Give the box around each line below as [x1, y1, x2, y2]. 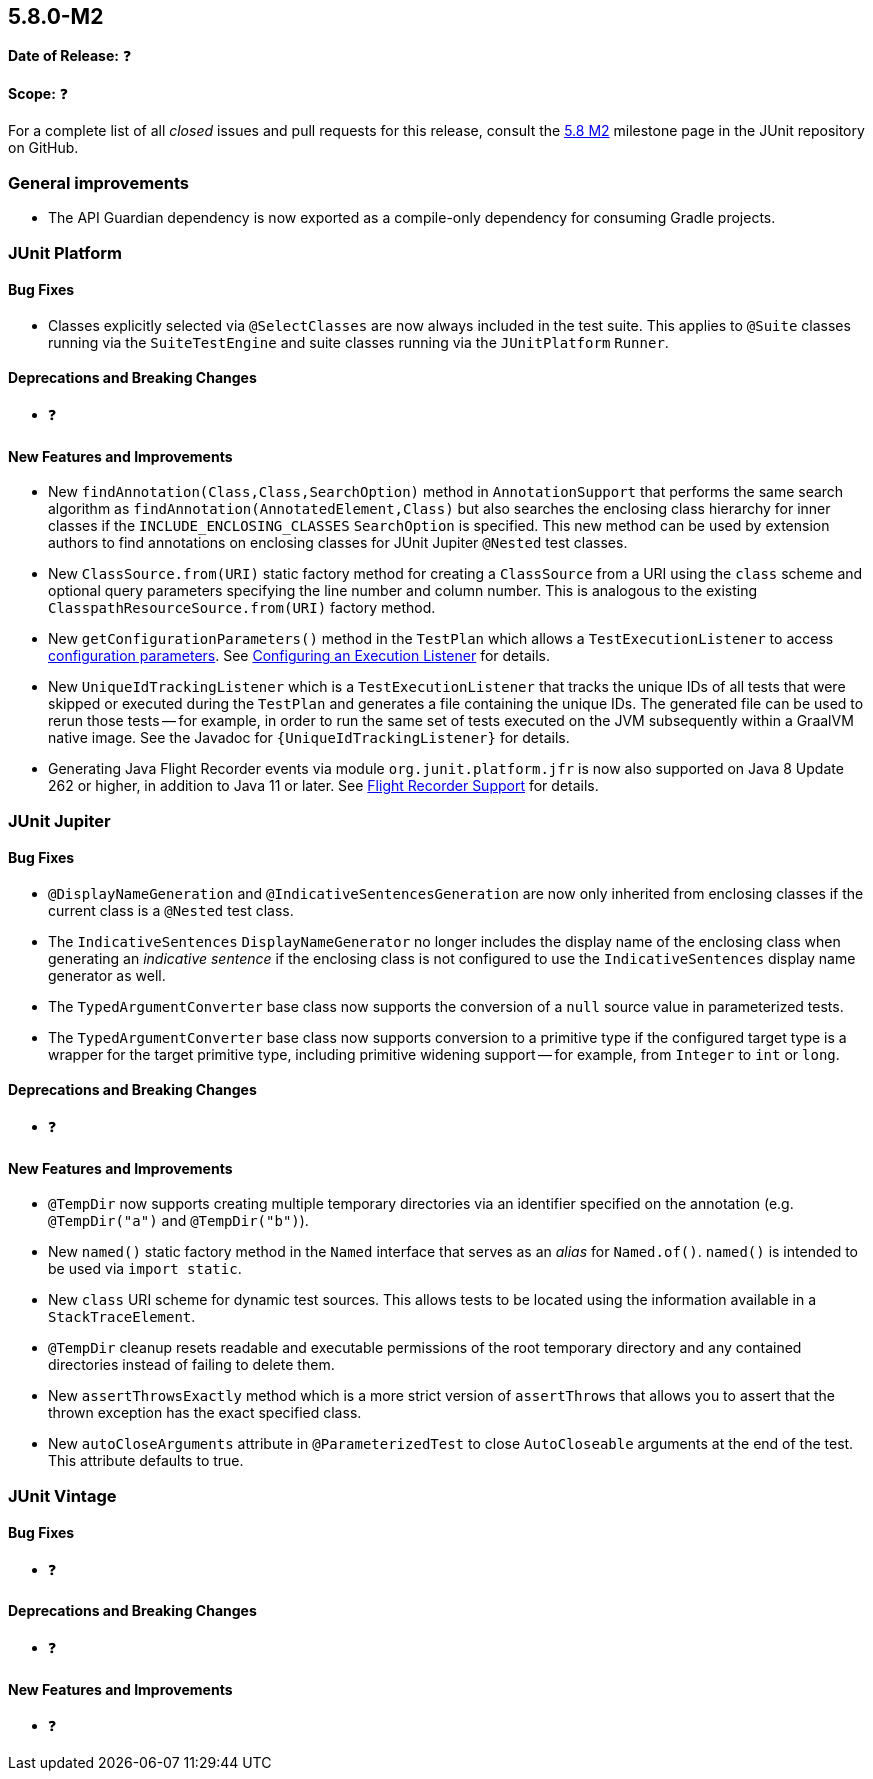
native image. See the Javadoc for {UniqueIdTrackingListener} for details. [48, 729, 570, 747]
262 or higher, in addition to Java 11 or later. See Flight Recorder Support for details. [48, 777, 599, 795]
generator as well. [48, 966, 166, 984]
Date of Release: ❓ [8, 47, 132, 65]
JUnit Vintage [8, 1485, 117, 1506]
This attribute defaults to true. [48, 1452, 244, 1470]
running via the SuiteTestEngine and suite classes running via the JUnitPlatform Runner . [48, 333, 669, 351]
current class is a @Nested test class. [48, 901, 294, 919]
